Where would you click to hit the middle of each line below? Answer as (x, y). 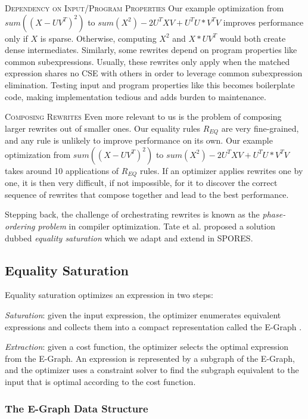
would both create (253, 38)
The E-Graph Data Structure (77, 408)
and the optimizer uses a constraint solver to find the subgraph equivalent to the (152, 370)
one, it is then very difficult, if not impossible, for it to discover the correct (141, 183)
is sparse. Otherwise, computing (98, 38)
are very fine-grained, (260, 128)
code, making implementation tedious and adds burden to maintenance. (136, 96)
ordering (20, 226)
